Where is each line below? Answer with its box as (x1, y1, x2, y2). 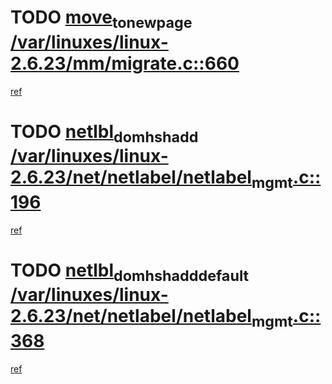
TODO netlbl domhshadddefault (10, 259, 250, 285)
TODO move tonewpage (10, 6, 193, 32)
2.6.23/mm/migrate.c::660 (10, 52, 240, 75)
